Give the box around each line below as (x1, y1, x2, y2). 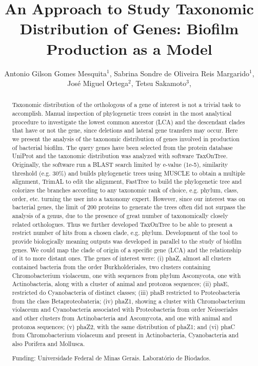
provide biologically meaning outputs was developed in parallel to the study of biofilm (12, 236, 242, 245)
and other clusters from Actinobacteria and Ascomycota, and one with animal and (12, 313, 232, 322)
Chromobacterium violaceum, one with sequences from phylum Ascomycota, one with (12, 271, 241, 279)
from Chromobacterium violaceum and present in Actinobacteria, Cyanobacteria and (12, 331, 239, 339)
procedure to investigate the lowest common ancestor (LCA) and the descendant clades (12, 117, 245, 126)
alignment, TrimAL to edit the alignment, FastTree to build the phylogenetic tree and (12, 177, 242, 186)
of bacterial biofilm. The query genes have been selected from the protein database (12, 143, 233, 152)
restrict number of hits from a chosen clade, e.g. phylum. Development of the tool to (12, 228, 237, 237)
